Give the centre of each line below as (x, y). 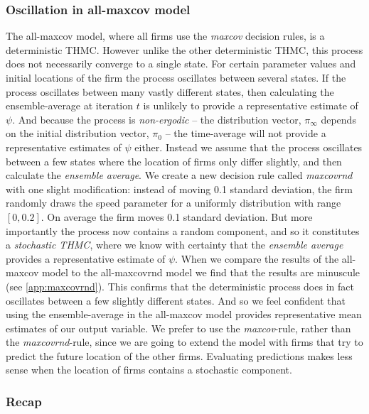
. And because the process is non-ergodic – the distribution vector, (157, 119)
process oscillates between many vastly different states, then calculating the (170, 91)
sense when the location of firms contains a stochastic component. (149, 370)
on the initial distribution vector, (77, 133)
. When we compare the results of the (257, 258)
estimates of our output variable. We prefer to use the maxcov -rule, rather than (178, 328)
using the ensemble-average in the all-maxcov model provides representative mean (184, 314)
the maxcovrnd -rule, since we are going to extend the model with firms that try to (184, 342)
